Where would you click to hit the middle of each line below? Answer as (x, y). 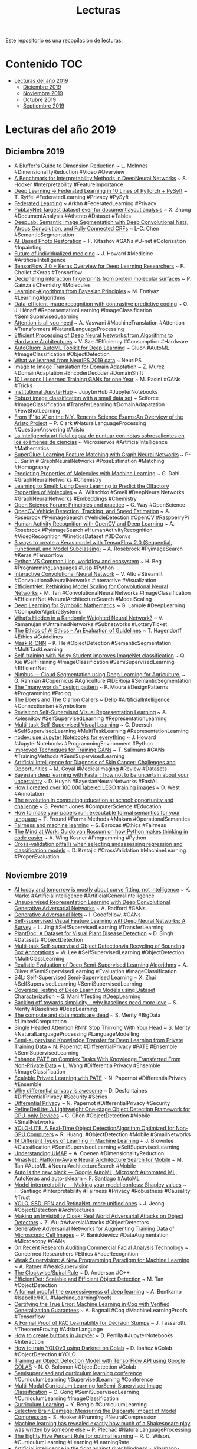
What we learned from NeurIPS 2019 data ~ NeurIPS (78, 361)
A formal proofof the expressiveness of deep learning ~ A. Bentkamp (98, 1291)
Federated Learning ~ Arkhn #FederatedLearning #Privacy (85, 203)
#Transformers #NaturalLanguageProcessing (69, 329)
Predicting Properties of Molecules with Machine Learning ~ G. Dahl (97, 474)
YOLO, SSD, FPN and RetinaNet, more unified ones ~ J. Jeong (89, 1203)
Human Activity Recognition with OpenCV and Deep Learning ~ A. (94, 524)
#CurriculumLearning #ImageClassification (66, 1398)
